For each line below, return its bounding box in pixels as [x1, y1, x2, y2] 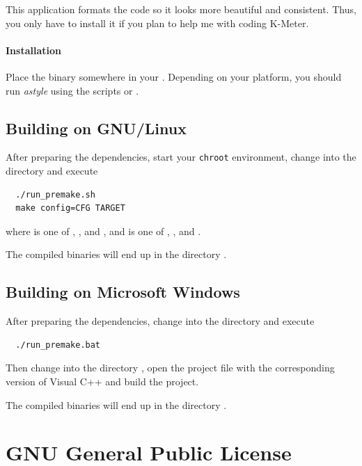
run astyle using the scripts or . [6, 83, 139, 97]
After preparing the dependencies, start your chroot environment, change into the [6, 150, 356, 164]
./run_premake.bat [15, 339, 101, 350]
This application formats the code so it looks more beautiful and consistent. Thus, [6, 2, 356, 16]
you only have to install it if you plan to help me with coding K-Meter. [6, 15, 309, 30]
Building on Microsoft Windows [6, 281, 240, 303]
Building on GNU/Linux [6, 117, 187, 138]
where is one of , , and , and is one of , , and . [6, 223, 201, 238]
